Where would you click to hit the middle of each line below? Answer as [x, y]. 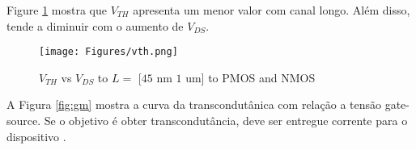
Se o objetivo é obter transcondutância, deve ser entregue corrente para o [226, 121]
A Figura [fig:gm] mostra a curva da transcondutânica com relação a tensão [194, 104]
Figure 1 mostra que [57, 10]
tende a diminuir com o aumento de [95, 25]
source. [24, 121]
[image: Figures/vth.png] [108, 52]
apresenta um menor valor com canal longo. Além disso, [272, 10]
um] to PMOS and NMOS [250, 77]
